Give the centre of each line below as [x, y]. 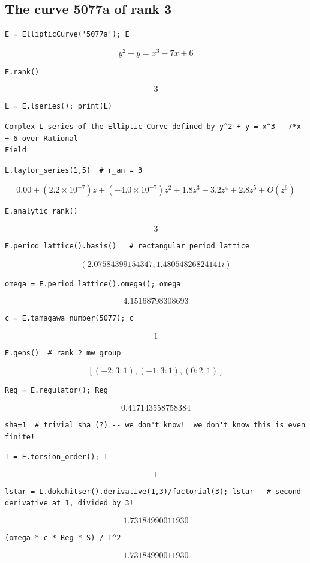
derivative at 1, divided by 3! [69, 503]
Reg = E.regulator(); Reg [56, 390]
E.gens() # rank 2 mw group [63, 353]
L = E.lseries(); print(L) [58, 107]
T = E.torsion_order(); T [56, 457]
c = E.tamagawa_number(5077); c [69, 318]
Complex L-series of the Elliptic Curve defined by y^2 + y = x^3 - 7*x [153, 127]
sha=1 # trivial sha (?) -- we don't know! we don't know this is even [155, 425]
